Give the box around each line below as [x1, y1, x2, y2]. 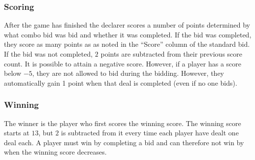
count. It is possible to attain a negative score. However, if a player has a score [4, 58, 241, 68]
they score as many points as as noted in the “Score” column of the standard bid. [4, 39, 250, 49]
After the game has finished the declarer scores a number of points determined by [4, 20, 250, 30]
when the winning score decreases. [4, 147, 107, 157]
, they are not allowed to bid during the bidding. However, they [32, 68, 224, 78]
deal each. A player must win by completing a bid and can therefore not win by [4, 137, 244, 147]
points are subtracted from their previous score [100, 49, 243, 59]
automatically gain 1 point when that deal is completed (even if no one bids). [4, 77, 237, 88]
